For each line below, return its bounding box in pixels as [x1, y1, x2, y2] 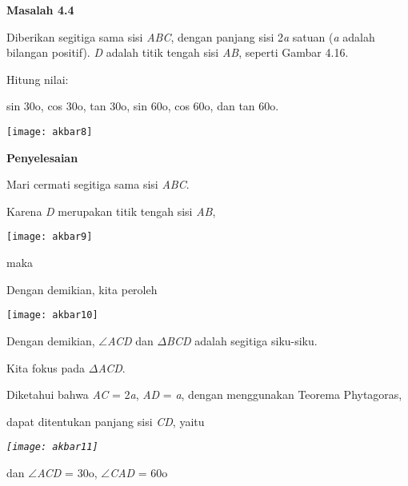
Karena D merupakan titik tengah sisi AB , [6, 202, 216, 219]
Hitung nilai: [6, 70, 69, 87]
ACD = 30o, [37, 464, 98, 480]
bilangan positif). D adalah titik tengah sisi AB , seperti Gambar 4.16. [6, 44, 349, 61]
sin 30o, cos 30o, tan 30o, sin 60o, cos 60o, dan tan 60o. [6, 98, 279, 114]
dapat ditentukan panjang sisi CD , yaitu [6, 412, 205, 429]
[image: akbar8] [6, 125, 93, 137]
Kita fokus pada [6, 359, 86, 376]
